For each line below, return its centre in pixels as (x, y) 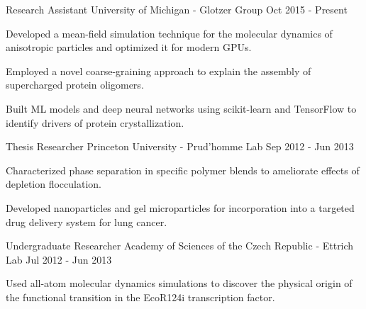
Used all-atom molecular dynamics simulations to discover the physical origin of (179, 283)
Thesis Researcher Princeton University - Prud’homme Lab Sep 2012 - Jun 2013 (180, 146)
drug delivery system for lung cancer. (87, 221)
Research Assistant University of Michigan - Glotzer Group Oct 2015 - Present (177, 9)
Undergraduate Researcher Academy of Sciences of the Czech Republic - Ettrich (180, 246)
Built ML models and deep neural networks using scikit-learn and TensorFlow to (181, 108)
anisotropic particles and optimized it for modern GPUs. (129, 47)
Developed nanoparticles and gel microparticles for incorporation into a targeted (180, 207)
